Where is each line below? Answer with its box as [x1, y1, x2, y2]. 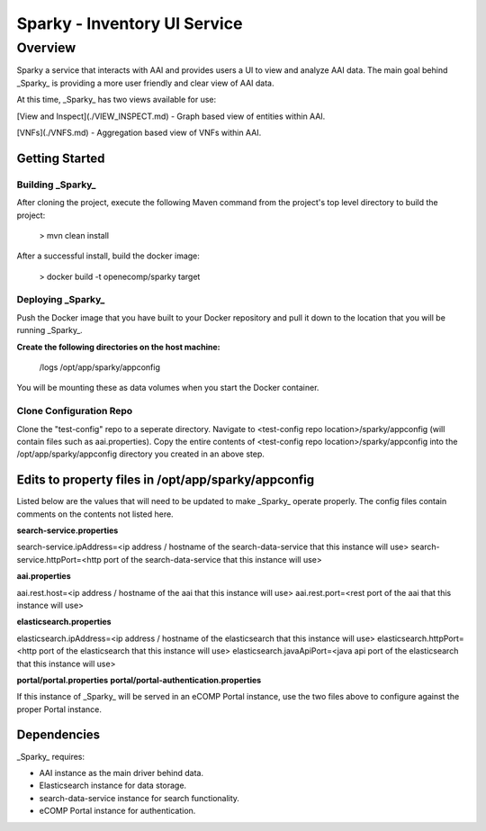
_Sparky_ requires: [16, 751, 85, 762]
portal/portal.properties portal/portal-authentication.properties [16, 674, 262, 685]
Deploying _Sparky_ [16, 294, 105, 306]
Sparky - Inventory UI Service [16, 14, 243, 33]
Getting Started [16, 150, 105, 166]
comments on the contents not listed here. [16, 509, 175, 519]
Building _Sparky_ [16, 178, 96, 191]
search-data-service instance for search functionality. [39, 792, 240, 803]
